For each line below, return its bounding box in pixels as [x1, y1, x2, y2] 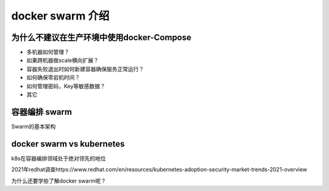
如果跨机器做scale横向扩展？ [26, 57, 99, 64]
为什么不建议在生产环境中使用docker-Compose [11, 32, 192, 43]
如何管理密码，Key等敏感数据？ [26, 82, 106, 89]
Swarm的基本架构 [11, 122, 56, 130]
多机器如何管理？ [26, 49, 69, 56]
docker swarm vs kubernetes [11, 139, 125, 149]
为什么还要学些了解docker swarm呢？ [11, 177, 107, 184]
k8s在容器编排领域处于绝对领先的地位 [11, 155, 106, 162]
